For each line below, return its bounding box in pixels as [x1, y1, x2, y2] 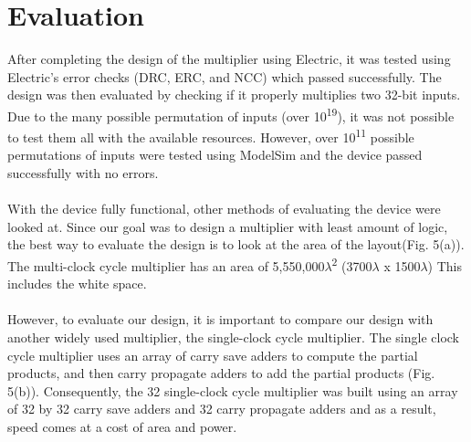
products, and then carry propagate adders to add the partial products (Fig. [7, 363, 435, 383]
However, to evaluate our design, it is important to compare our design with [7, 310, 434, 329]
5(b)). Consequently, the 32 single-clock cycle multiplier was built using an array [7, 381, 458, 400]
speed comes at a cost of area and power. [7, 416, 237, 436]
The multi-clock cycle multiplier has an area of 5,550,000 [7, 256, 325, 275]
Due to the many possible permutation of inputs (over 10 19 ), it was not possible [7, 103, 455, 125]
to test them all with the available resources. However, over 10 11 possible [7, 125, 414, 146]
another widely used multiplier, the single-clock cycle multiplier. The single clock [7, 328, 459, 346]
